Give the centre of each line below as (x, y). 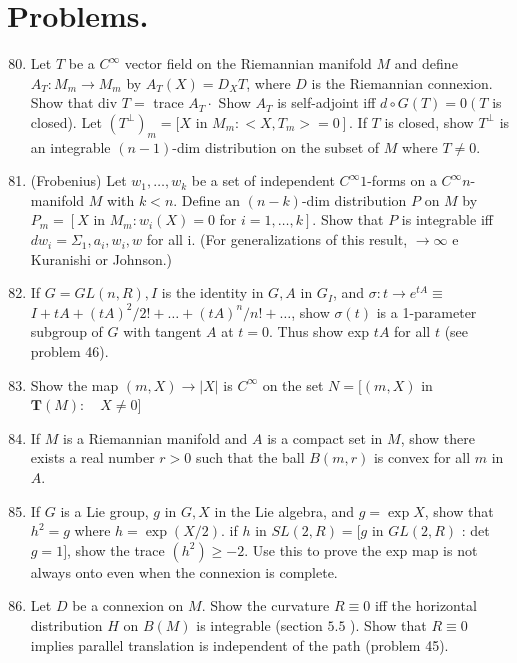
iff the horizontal (425, 605)
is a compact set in (325, 437)
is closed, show (429, 121)
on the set (293, 384)
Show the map (74, 384)
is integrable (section (259, 624)
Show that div (74, 102)
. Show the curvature (265, 605)
